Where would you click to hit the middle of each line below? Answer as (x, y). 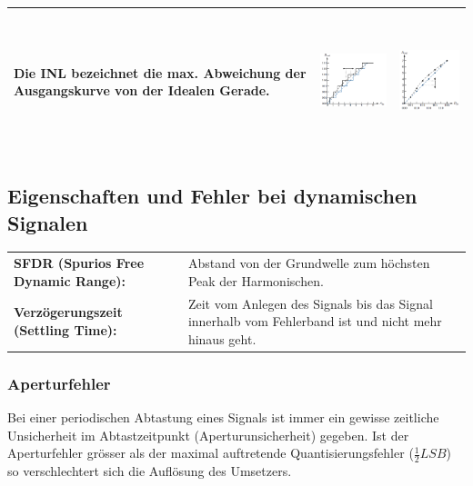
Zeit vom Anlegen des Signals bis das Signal (310, 303)
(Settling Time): (65, 329)
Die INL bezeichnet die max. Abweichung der (160, 72)
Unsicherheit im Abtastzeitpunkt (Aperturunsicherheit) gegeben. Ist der (208, 435)
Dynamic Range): (70, 280)
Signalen (48, 222)
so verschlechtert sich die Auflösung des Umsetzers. (150, 471)
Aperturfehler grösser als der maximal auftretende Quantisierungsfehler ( (211, 453)
